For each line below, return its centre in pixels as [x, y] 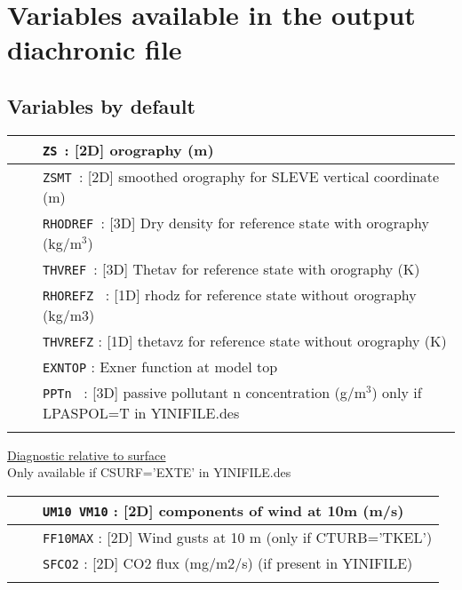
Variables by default [101, 105]
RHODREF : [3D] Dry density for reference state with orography [236, 222]
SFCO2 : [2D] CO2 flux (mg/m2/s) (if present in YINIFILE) [228, 562]
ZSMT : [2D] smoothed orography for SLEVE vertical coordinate [241, 176]
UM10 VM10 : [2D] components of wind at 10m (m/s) [223, 510]
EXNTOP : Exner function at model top [160, 366]
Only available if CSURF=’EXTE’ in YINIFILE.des [149, 472]
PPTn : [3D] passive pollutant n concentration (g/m [205, 392]
